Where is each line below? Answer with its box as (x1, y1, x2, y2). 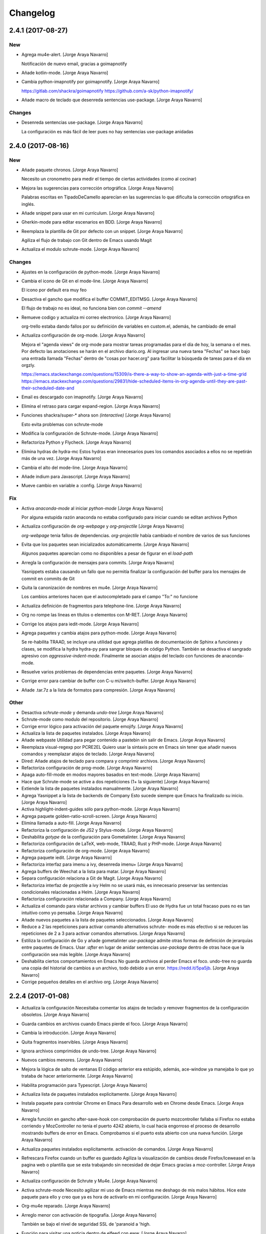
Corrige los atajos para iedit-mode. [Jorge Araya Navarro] (21, 621, 139, 627)
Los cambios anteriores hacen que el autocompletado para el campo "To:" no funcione (21, 594, 198, 600)
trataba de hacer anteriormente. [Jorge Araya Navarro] (21, 1073, 133, 1079)
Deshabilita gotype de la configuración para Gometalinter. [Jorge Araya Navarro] (21, 834, 185, 840)
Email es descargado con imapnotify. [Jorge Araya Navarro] (21, 394, 143, 400)
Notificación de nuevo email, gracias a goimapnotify (21, 61, 128, 67)
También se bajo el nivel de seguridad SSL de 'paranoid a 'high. (21, 1221, 151, 1227)
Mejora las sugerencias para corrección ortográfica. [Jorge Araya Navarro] (21, 185, 174, 191)
